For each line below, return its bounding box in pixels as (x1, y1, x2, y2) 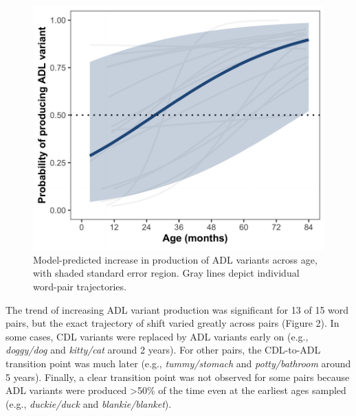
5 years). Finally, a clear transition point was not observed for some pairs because (5, 369, 350, 384)
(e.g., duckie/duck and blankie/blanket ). (5, 396, 172, 411)
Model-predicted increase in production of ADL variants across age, (33, 252, 318, 266)
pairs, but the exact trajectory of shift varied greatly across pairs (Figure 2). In (5, 316, 340, 330)
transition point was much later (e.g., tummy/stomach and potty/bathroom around (5, 356, 351, 370)
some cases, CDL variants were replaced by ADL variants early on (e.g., (5, 329, 309, 343)
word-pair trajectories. (33, 279, 126, 293)
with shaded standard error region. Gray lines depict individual (33, 266, 300, 280)
